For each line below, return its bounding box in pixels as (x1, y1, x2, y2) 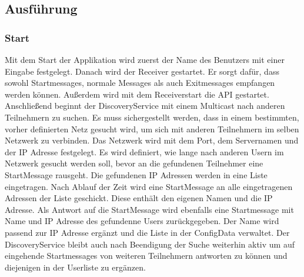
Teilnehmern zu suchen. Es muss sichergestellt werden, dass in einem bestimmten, (5, 111, 299, 123)
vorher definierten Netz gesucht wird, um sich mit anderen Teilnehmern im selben (5, 122, 299, 135)
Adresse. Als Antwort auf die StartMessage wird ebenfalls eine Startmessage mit (5, 203, 294, 215)
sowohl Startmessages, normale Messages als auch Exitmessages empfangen (5, 76, 275, 89)
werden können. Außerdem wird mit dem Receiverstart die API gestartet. (5, 88, 269, 100)
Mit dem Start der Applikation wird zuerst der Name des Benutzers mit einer (5, 54, 285, 65)
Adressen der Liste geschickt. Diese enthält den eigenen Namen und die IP (5, 192, 273, 204)
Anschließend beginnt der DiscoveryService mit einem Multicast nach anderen (5, 99, 285, 112)
